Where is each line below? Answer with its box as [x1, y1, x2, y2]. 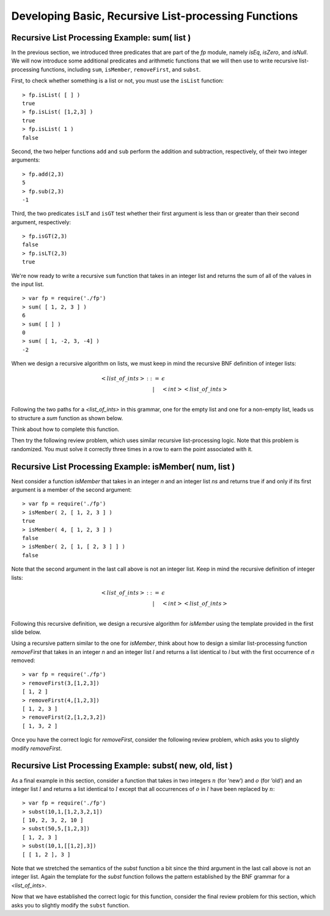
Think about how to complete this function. [11, 426, 120, 433]
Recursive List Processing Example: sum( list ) [11, 32, 191, 43]
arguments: [11, 156, 40, 163]
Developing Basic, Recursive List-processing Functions [11, 9, 298, 23]
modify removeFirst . [11, 745, 62, 752]
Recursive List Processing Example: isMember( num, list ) [11, 461, 235, 471]
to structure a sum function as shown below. [11, 414, 123, 422]
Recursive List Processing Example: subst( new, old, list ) [11, 760, 233, 771]
